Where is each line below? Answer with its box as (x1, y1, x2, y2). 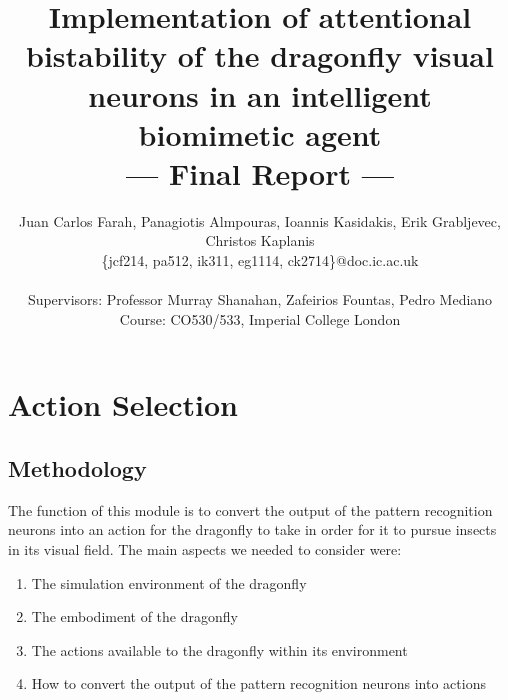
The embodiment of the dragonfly (31, 606, 238, 627)
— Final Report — (126, 152, 394, 193)
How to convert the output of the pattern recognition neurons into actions (31, 673, 486, 694)
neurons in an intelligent (88, 74, 432, 115)
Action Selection (8, 384, 238, 425)
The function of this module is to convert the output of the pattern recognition (8, 499, 493, 520)
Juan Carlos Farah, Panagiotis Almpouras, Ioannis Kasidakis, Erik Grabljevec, (19, 210, 501, 231)
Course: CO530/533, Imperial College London (119, 308, 401, 329)
